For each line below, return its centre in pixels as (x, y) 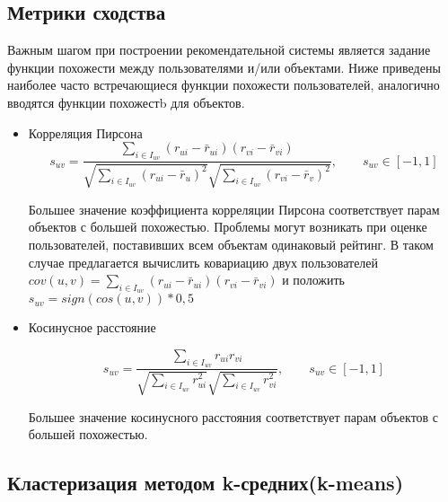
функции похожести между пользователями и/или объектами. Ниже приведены (224, 67)
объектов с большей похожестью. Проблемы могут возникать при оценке (228, 227)
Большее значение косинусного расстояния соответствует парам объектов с (233, 416)
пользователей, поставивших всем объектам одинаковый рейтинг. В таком (231, 244)
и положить (313, 280)
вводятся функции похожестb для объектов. (126, 102)
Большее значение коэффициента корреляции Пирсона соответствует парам (234, 209)
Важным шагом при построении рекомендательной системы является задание (219, 50)
